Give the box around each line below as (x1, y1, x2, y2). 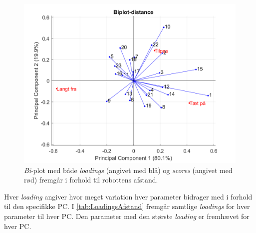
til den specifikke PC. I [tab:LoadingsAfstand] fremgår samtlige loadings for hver (4, 201, 250, 211)
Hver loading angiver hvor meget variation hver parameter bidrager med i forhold (4, 191, 253, 201)
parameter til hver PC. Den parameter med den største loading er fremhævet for (4, 210, 250, 221)
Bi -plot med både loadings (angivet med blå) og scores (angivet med (24, 164, 233, 175)
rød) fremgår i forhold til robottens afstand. (24, 174, 158, 185)
